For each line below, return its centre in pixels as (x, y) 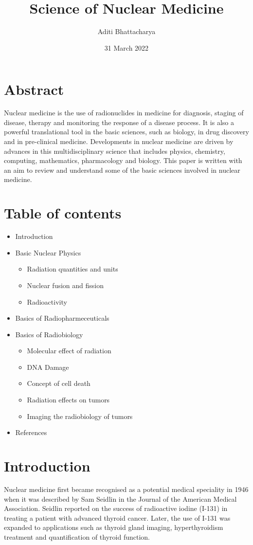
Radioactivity (47, 301)
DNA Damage (48, 367)
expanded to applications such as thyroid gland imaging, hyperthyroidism (114, 527)
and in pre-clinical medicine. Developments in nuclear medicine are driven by (119, 141)
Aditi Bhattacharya (126, 31)
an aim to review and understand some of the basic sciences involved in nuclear (122, 170)
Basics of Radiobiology (49, 334)
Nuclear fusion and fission (65, 285)
